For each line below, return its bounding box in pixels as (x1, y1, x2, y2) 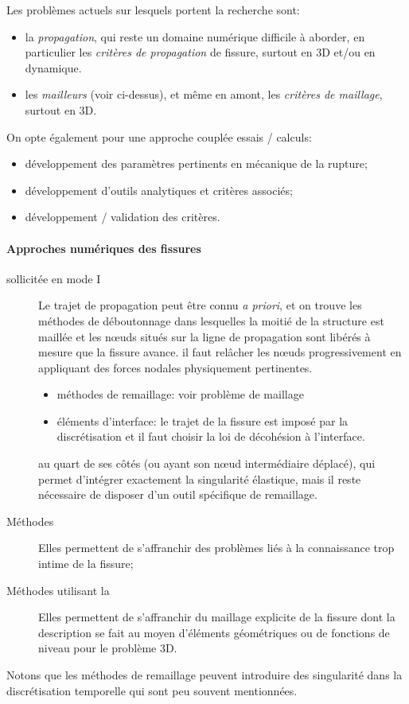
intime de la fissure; (38, 555, 134, 572)
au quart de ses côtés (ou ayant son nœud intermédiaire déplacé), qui (38, 455, 376, 472)
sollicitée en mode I (6, 270, 101, 286)
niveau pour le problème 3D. (38, 640, 177, 656)
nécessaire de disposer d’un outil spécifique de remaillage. (38, 486, 317, 503)
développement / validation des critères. (25, 208, 220, 225)
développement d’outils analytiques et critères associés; (25, 181, 293, 198)
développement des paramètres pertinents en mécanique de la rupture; (25, 155, 368, 172)
